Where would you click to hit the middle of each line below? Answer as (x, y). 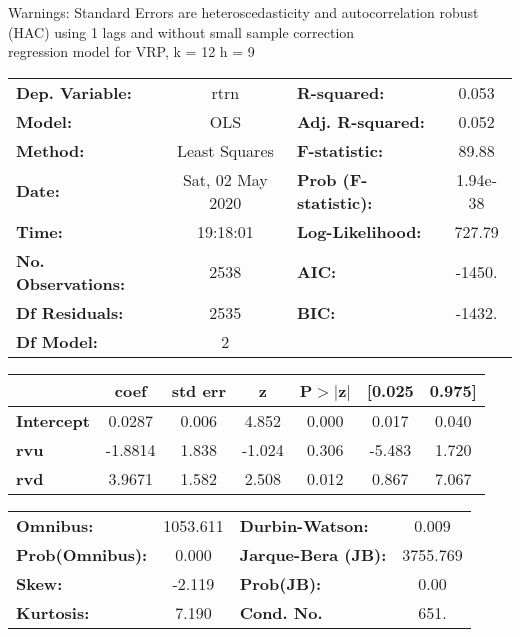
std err (198, 390)
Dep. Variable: (74, 92)
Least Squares (225, 150)
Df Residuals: (70, 312)
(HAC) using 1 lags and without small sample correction (181, 31)
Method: (50, 150)
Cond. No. (281, 612)
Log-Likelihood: (359, 231)
